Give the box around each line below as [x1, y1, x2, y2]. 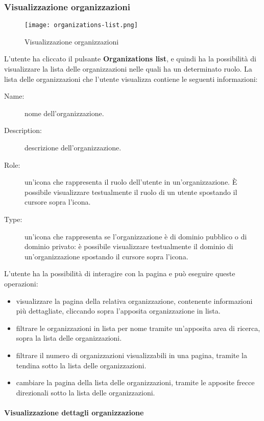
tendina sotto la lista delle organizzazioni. [16, 360, 147, 370]
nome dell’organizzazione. [25, 107, 104, 118]
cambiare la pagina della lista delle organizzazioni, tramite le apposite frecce [16, 377, 255, 388]
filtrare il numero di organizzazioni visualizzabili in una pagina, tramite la [16, 349, 248, 360]
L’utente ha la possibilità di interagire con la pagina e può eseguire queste [4, 268, 235, 279]
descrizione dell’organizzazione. [25, 142, 122, 153]
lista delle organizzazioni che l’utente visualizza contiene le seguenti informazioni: [4, 73, 258, 84]
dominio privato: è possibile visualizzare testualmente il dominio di [25, 241, 233, 252]
